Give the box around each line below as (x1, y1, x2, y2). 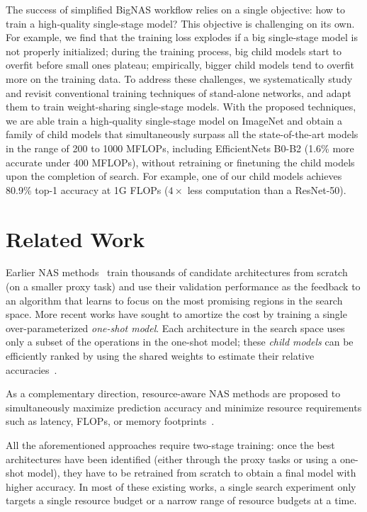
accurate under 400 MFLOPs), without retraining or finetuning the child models (6, 154, 355, 169)
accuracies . (6, 362, 57, 377)
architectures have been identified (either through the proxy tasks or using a (6, 451, 337, 466)
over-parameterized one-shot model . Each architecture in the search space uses (6, 320, 345, 335)
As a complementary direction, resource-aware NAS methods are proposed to (6, 386, 341, 401)
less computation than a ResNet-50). (187, 182, 346, 197)
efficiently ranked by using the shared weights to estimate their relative (6, 348, 315, 363)
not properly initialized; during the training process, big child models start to (6, 43, 341, 58)
